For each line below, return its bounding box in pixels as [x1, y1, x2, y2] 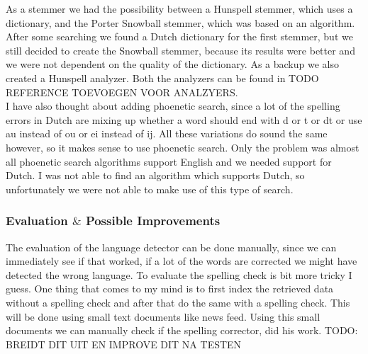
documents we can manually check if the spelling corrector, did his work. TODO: [6, 323, 358, 338]
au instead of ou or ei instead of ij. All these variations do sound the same [6, 126, 328, 141]
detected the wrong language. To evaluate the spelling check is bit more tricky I [6, 267, 352, 282]
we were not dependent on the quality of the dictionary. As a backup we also [6, 57, 339, 72]
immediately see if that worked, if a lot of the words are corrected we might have [6, 253, 357, 268]
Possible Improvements [85, 212, 221, 229]
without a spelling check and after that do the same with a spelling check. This [6, 295, 350, 309]
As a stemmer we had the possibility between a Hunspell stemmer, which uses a [6, 1, 353, 16]
